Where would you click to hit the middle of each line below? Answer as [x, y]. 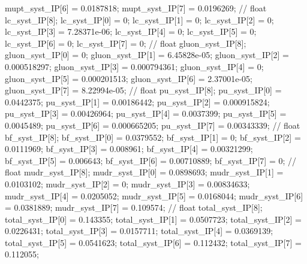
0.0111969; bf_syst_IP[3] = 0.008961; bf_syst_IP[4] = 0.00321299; [129, 149]
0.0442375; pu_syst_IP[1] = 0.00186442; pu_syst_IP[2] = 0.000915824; [137, 101]
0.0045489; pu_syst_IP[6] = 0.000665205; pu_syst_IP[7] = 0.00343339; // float [153, 125]
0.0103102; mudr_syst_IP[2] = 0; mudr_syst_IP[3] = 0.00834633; [127, 183]
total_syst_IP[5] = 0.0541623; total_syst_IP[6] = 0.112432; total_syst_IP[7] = [153, 242]
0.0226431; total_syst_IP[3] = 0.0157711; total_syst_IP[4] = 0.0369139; [139, 231]
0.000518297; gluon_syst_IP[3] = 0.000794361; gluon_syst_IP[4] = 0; [134, 66]
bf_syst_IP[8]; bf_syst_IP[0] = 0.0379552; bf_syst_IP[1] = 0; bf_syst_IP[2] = [153, 137]
